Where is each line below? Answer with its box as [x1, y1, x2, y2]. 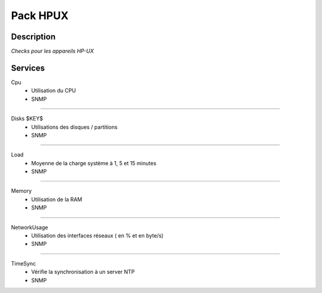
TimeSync [11, 260, 36, 267]
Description [11, 32, 56, 42]
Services [11, 63, 45, 73]
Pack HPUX [11, 9, 69, 22]
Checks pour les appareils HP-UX [11, 48, 94, 55]
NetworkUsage [11, 224, 48, 231]
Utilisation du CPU [31, 87, 76, 94]
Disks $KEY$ [11, 115, 44, 122]
